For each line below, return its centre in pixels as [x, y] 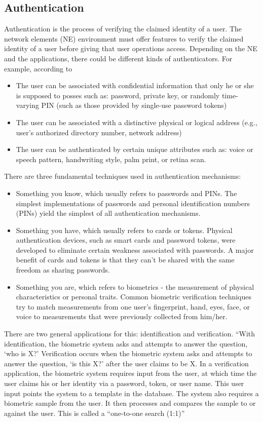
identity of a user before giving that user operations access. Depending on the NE [131, 48]
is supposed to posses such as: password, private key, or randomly [118, 95]
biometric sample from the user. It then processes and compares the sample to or [130, 403]
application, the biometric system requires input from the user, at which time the [130, 373]
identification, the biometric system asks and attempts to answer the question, [126, 343]
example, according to [38, 68]
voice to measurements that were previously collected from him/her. [122, 316]
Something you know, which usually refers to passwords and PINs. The [126, 193]
